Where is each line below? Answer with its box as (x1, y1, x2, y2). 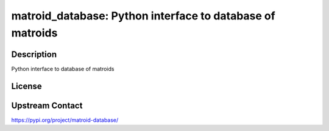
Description (11, 49, 57, 59)
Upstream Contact (11, 100, 83, 110)
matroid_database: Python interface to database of (11, 9, 275, 22)
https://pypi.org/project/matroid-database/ (11, 116, 119, 124)
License (11, 81, 42, 91)
